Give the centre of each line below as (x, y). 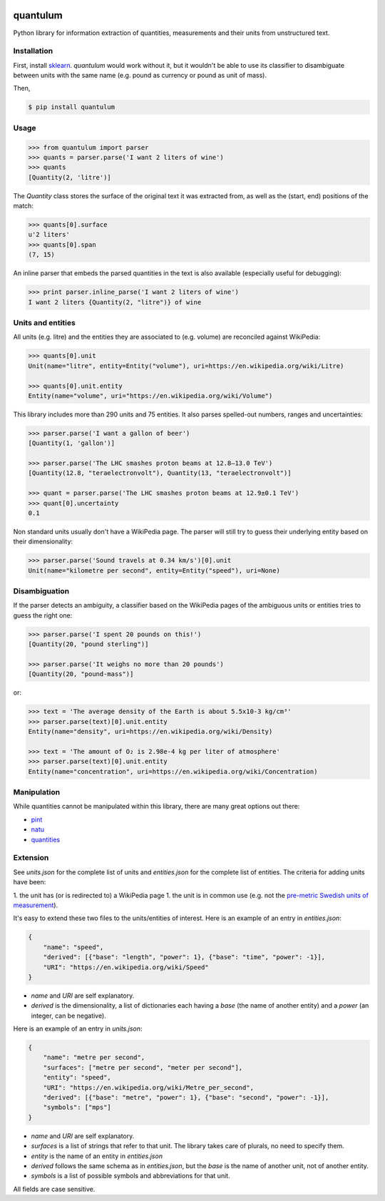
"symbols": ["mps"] (77, 1108)
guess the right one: (43, 615)
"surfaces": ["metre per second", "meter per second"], (143, 1067)
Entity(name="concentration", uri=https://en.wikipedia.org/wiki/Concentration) (173, 771)
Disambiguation (41, 591)
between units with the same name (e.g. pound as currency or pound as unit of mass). (140, 76)
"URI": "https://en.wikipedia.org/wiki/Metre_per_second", (149, 1087)
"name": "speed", (73, 947)
